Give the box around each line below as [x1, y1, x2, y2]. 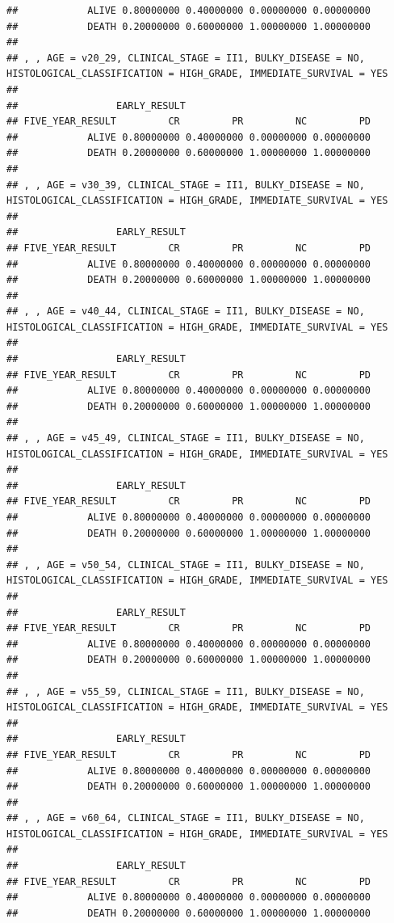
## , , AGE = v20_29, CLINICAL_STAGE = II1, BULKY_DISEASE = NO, [6, 52, 365, 64]
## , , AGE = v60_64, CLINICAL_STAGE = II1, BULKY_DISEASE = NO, [6, 812, 365, 824]
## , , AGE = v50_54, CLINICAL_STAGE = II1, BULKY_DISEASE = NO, [6, 558, 365, 571]
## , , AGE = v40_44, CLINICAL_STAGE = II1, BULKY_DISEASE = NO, [6, 306, 365, 318]
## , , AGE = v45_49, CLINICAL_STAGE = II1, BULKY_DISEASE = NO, [6, 432, 365, 445]
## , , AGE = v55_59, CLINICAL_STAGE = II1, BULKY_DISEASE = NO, [6, 685, 365, 698]
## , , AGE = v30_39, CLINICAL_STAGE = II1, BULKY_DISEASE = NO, [6, 179, 365, 191]
